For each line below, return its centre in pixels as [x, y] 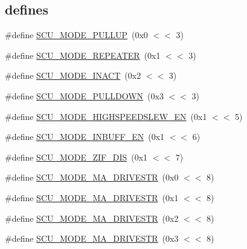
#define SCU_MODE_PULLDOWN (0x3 [84, 95]
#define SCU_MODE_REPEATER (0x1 [83, 55]
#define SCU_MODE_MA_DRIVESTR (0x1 [92, 197]
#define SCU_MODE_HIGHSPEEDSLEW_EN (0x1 [106, 116]
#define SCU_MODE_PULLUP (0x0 [76, 35]
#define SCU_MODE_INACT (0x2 [73, 75]
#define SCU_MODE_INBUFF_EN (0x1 [85, 137]
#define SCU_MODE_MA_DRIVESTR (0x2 [92, 218]
